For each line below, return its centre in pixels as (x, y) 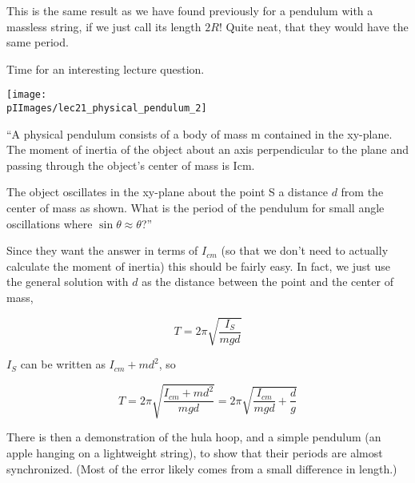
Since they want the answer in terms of (102, 250)
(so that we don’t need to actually (305, 250)
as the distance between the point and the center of (267, 282)
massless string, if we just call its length (104, 26)
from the (362, 192)
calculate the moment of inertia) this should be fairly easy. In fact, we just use (198, 266)
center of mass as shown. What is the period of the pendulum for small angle (196, 208)
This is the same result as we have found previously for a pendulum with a (190, 10)
